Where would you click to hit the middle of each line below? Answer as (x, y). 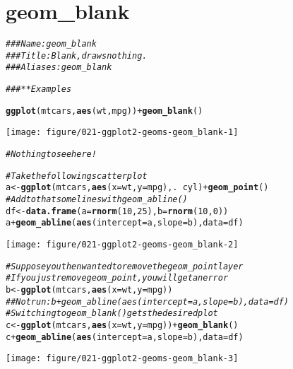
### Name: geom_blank (51, 44)
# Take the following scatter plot (77, 176)
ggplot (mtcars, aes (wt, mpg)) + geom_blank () (104, 111)
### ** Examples (39, 89)
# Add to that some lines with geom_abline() (97, 200)
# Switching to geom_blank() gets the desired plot (112, 314)
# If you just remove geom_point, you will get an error (117, 278)
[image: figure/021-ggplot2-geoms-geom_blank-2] (122, 245)
